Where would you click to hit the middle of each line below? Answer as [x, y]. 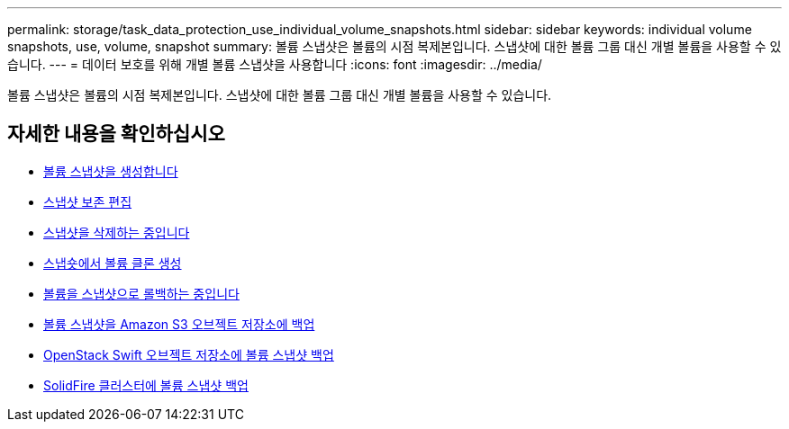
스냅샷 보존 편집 [88, 201]
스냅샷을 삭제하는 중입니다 [117, 232]
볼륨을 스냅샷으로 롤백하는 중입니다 [141, 293]
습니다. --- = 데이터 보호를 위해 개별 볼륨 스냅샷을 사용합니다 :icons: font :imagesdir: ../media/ [275, 64]
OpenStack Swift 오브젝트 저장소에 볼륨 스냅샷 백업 [189, 354]
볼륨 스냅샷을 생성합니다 [111, 171]
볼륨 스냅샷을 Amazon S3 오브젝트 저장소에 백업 [179, 324]
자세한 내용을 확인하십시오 [116, 134]
